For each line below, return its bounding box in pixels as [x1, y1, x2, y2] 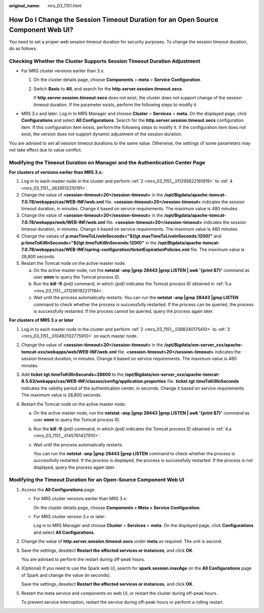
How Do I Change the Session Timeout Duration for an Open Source [9, 15, 219, 24]
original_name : [9, 3, 41, 8]
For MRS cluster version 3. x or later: [33, 514, 106, 520]
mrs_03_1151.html [47, 3, 82, 8]
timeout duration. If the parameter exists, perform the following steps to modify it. [33, 102, 198, 108]
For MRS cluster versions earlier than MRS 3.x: [33, 496, 127, 502]
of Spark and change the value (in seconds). [21, 572, 111, 578]
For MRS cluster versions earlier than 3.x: [21, 68, 105, 74]
